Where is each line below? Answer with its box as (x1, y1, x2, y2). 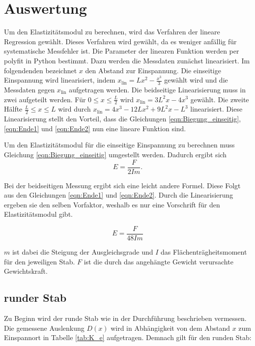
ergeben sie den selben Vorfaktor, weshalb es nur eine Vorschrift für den (4, 199, 220, 209)
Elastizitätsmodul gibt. (4, 209, 73, 219)
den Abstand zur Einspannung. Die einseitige (85, 65, 221, 75)
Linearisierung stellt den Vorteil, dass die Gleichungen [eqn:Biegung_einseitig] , (4, 114, 241, 124)
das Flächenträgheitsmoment (161, 247, 247, 257)
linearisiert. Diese (190, 104, 243, 114)
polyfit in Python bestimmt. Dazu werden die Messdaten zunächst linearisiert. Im (4, 55, 250, 65)
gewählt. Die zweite (190, 94, 249, 104)
